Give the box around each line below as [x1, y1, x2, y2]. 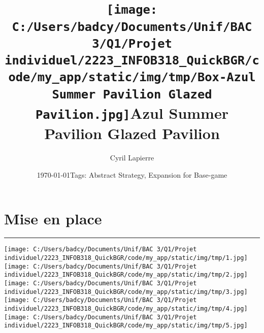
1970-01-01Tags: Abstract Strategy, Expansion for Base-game [37, 169, 227, 180]
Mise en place [4, 208, 102, 228]
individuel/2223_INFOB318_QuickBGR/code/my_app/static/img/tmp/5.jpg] [4, 322, 248, 329]
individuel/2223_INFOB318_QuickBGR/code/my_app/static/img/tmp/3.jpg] [4, 288, 248, 295]
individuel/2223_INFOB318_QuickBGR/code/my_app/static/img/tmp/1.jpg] [4, 254, 248, 262]
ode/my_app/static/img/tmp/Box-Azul [8, 70, 256, 85]
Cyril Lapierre [110, 152, 154, 163]
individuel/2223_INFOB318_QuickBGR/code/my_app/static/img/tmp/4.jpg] [4, 305, 248, 313]
